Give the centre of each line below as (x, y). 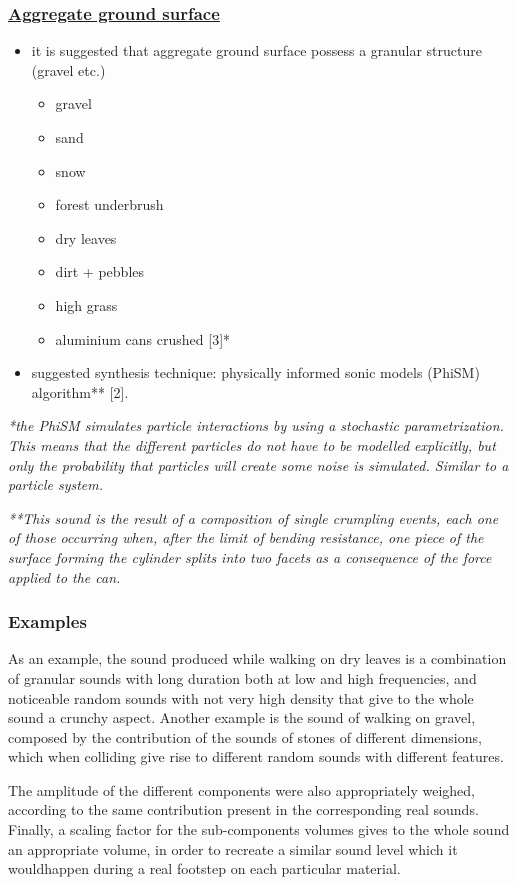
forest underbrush (109, 204)
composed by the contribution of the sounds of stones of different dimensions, (245, 736)
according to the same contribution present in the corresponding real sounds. (243, 809)
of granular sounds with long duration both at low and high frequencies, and (242, 677)
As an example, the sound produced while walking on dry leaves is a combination (257, 658)
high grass (86, 304)
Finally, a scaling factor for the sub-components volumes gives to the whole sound (259, 829)
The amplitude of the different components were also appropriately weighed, (241, 789)
